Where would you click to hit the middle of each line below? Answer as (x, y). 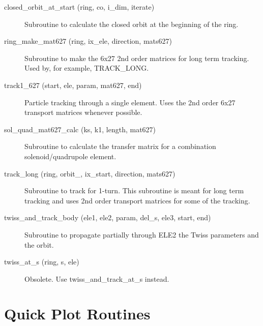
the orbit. (39, 244)
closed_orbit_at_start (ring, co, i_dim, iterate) (79, 7)
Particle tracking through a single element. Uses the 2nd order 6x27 (130, 102)
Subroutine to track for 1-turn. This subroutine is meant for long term (134, 190)
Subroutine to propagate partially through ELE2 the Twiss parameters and (142, 234)
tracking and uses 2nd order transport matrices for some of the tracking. (137, 200)
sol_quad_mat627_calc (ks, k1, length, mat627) (80, 129)
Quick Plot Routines (77, 314)
